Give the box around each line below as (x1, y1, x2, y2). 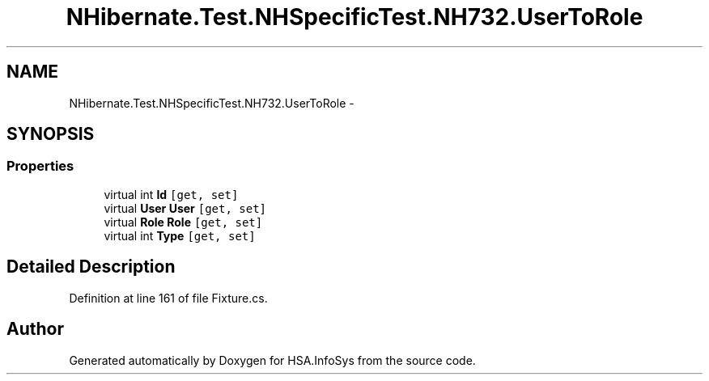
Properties (6, 158, 74, 175)
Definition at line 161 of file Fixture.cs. (69, 290, 268, 305)
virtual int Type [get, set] (104, 228, 256, 243)
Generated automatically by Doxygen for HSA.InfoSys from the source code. (69, 353, 476, 367)
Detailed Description (6, 256, 176, 277)
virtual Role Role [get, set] (104, 214, 263, 229)
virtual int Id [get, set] (104, 187, 239, 201)
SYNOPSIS (6, 124, 95, 145)
